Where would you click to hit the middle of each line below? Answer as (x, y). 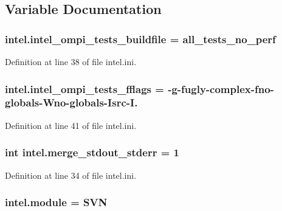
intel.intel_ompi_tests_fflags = (84, 88)
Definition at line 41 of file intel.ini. (71, 125)
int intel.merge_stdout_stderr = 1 (92, 152)
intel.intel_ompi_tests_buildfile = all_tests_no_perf (140, 39)
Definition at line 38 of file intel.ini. (71, 61)
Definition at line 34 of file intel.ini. (71, 175)
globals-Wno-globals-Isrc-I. (71, 102)
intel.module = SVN (56, 202)
